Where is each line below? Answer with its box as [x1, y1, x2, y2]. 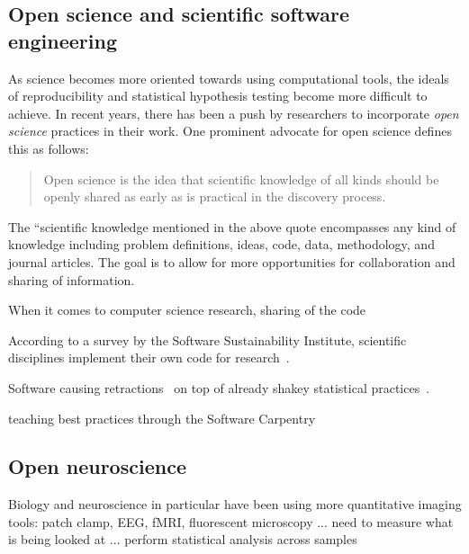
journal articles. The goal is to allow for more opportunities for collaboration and [8, 252, 455, 271]
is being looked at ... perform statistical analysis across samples [8, 530, 357, 549]
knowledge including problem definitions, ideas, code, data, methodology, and [8, 235, 435, 254]
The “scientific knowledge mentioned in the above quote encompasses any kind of [8, 217, 456, 236]
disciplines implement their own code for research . [8, 348, 290, 367]
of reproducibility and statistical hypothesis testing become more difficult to [8, 86, 428, 105]
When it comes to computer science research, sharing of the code [8, 300, 366, 319]
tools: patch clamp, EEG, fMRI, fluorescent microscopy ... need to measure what [8, 512, 454, 531]
